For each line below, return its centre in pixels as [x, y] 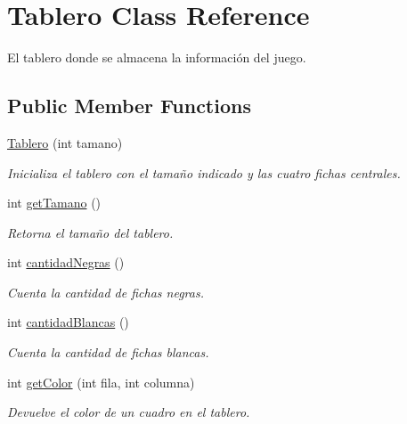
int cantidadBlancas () [68, 322]
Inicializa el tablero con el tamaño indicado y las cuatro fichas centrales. [204, 172]
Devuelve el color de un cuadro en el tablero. [129, 412]
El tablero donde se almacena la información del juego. [157, 57]
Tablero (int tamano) [65, 142]
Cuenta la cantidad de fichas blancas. [108, 352]
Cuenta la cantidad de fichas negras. [106, 292]
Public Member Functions [129, 106]
